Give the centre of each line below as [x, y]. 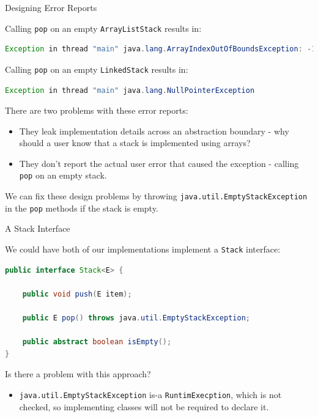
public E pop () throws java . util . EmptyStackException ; [136, 318]
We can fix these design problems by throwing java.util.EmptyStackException [156, 196]
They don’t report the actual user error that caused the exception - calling [159, 163]
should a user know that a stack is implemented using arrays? [135, 143]
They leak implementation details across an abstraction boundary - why [154, 131]
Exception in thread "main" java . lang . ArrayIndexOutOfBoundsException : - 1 [161, 49]
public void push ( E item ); [77, 294]
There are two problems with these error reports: [97, 110]
